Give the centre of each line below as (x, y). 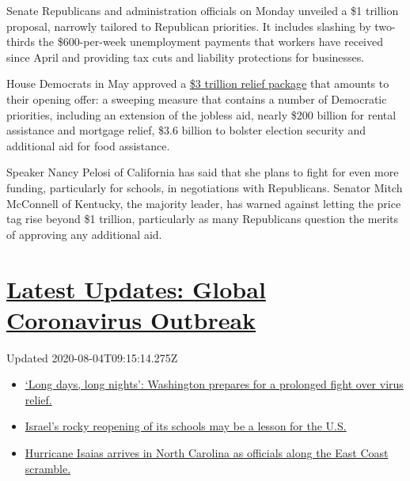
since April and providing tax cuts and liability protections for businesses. (186, 57)
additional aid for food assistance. (88, 145)
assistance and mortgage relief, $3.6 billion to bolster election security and (186, 130)
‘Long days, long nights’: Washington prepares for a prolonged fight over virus (214, 384)
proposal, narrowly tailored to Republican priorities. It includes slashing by (189, 26)
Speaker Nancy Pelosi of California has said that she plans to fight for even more (203, 172)
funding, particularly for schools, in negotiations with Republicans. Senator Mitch (205, 187)
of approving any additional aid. (84, 234)
